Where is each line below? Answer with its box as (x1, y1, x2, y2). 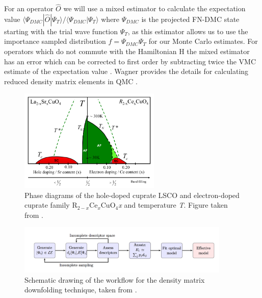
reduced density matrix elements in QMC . (4, 76, 138, 86)
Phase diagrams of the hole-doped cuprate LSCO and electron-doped (24, 189, 240, 200)
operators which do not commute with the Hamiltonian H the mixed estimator (4, 46, 250, 56)
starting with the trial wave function (4, 26, 118, 36)
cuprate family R (24, 200, 77, 210)
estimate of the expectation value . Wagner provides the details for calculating (4, 66, 249, 77)
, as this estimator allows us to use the (127, 26, 248, 36)
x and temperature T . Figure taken (118, 200, 228, 210)
